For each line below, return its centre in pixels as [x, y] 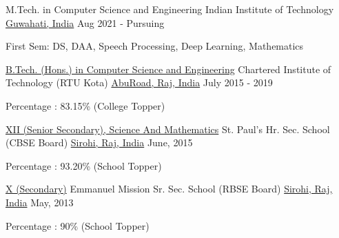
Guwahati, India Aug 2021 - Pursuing [85, 22]
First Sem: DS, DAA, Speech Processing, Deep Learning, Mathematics [155, 46]
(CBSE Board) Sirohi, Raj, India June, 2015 [99, 142]
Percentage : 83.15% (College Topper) [85, 105]
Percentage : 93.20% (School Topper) [84, 165]
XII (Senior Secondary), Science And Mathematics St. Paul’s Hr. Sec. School [168, 129]
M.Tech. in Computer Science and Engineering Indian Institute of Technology [170, 9]
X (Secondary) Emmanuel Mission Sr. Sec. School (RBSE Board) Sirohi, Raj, [169, 189]
